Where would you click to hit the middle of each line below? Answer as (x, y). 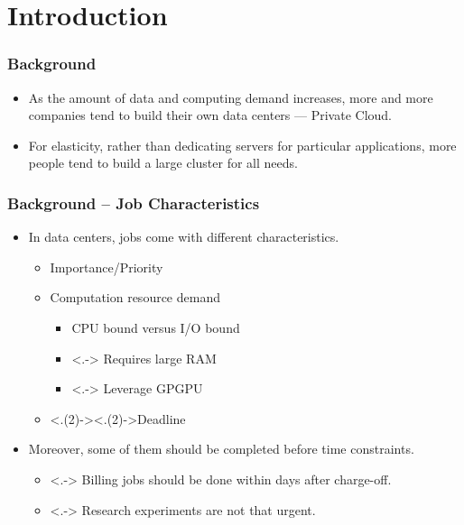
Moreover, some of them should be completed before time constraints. (221, 449)
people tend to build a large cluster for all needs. (163, 163)
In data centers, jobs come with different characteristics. (184, 237)
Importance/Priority (107, 267)
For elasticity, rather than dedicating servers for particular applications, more (242, 145)
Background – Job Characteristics (134, 203)
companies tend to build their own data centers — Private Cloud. (210, 115)
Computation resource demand (135, 297)
